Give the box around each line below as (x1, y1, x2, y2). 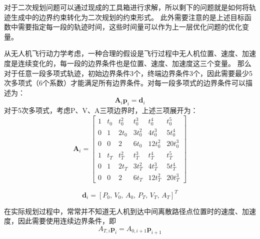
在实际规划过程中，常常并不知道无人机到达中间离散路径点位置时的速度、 (4, 205, 242, 216)
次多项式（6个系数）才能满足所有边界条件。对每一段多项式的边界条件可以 (4, 77, 245, 88)
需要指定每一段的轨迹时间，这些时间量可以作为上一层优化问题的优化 (17, 21, 242, 32)
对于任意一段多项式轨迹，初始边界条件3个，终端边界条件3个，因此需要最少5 (4, 67, 252, 78)
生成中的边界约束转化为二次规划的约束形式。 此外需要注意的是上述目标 (10, 11, 244, 22)
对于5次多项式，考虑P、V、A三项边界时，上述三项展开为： (4, 105, 198, 115)
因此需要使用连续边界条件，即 (17, 215, 116, 226)
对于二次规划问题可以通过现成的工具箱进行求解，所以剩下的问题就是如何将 (4, 2, 249, 12)
